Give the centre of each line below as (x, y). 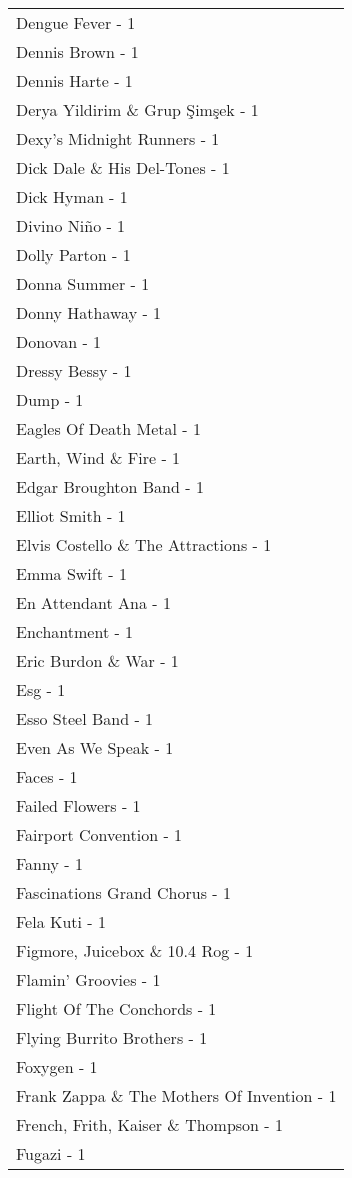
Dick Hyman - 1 (72, 196)
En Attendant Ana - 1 (93, 602)
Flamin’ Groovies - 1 (88, 979)
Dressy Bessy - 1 (74, 370)
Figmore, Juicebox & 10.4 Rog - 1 (135, 950)
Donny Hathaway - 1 (89, 312)
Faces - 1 (47, 776)
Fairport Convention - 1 (99, 834)
